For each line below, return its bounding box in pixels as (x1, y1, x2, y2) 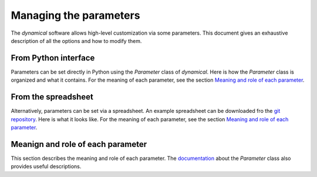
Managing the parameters (11, 9, 140, 22)
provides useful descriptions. (11, 163, 82, 170)
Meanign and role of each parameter (11, 139, 147, 149)
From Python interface (11, 53, 95, 63)
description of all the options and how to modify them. (11, 37, 142, 44)
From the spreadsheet (11, 92, 93, 102)
